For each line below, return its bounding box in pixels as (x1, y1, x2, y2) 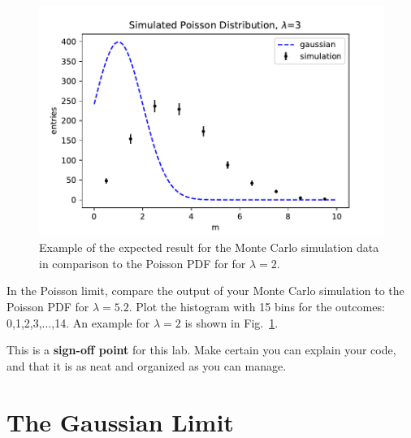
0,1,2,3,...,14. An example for (6, 314, 150, 331)
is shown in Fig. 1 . (184, 314, 279, 331)
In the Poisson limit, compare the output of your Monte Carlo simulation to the (6, 282, 405, 299)
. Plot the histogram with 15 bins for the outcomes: (128, 298, 385, 315)
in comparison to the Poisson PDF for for (39, 254, 246, 271)
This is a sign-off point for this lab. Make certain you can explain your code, (6, 341, 396, 358)
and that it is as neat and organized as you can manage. (6, 357, 287, 374)
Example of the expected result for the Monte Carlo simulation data (39, 239, 379, 256)
